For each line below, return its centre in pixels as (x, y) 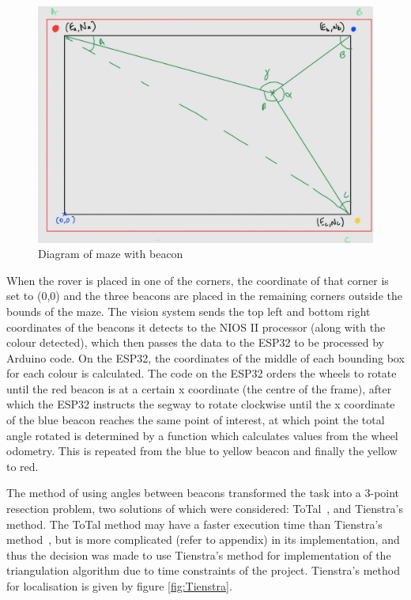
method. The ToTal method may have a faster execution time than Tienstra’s (194, 524)
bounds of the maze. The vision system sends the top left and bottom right (189, 311)
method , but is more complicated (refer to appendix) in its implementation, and (203, 539)
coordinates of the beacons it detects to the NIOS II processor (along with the (196, 327)
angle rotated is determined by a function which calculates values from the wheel (202, 435)
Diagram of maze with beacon (111, 254)
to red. (23, 466)
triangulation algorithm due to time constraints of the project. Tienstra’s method (203, 570)
